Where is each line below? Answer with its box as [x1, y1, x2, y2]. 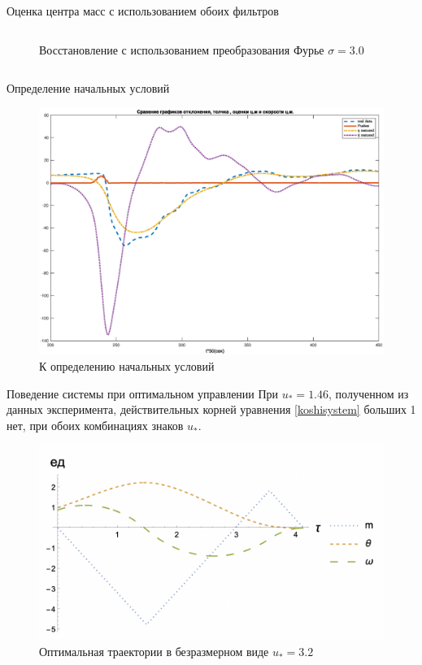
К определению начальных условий [39, 358, 215, 375]
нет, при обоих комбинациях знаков [7, 417, 184, 434]
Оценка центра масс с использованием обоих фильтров [7, 2, 279, 19]
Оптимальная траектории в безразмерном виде [39, 643, 269, 660]
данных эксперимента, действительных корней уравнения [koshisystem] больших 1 [7, 401, 416, 418]
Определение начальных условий [7, 80, 170, 97]
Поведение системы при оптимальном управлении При [7, 385, 279, 402]
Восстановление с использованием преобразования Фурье [39, 41, 324, 58]
